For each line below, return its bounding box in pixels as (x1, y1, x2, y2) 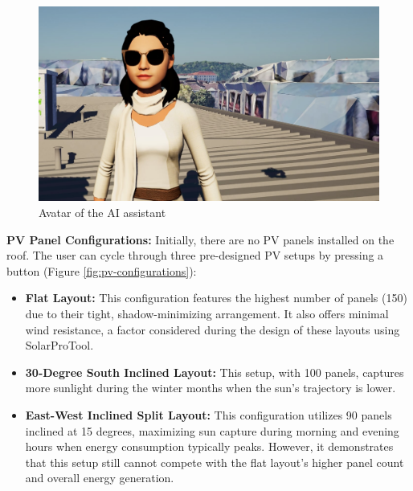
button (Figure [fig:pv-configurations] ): (6, 262, 197, 279)
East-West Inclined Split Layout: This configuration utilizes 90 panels (25, 406, 392, 423)
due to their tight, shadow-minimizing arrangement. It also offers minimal (25, 305, 389, 322)
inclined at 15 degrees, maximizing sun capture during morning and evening (25, 422, 399, 439)
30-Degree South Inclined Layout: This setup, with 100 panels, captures (25, 363, 404, 380)
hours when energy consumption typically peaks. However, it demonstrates (25, 438, 394, 455)
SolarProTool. (25, 337, 94, 354)
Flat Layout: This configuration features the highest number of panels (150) (25, 289, 407, 306)
